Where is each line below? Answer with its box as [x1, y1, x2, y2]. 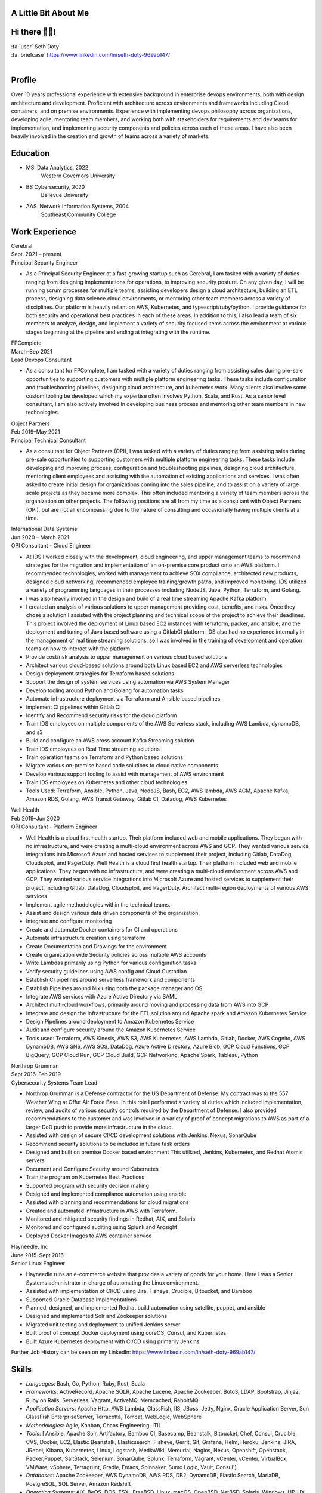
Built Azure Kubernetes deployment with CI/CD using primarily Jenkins [26, 1338, 200, 1345]
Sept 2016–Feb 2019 [11, 1071, 61, 1078]
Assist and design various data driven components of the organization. [26, 910, 200, 917]
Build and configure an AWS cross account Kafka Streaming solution [26, 737, 194, 744]
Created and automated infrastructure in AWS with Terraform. [26, 1207, 178, 1214]
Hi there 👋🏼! [11, 27, 56, 37]
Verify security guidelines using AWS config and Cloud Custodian [26, 967, 187, 975]
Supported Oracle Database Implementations [26, 1296, 137, 1303]
